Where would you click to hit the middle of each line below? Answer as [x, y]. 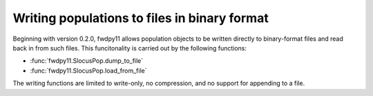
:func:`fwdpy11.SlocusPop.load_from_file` [89, 70]
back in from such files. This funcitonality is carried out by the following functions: [130, 48]
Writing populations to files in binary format [141, 18]
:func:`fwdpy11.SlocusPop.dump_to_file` [87, 61]
